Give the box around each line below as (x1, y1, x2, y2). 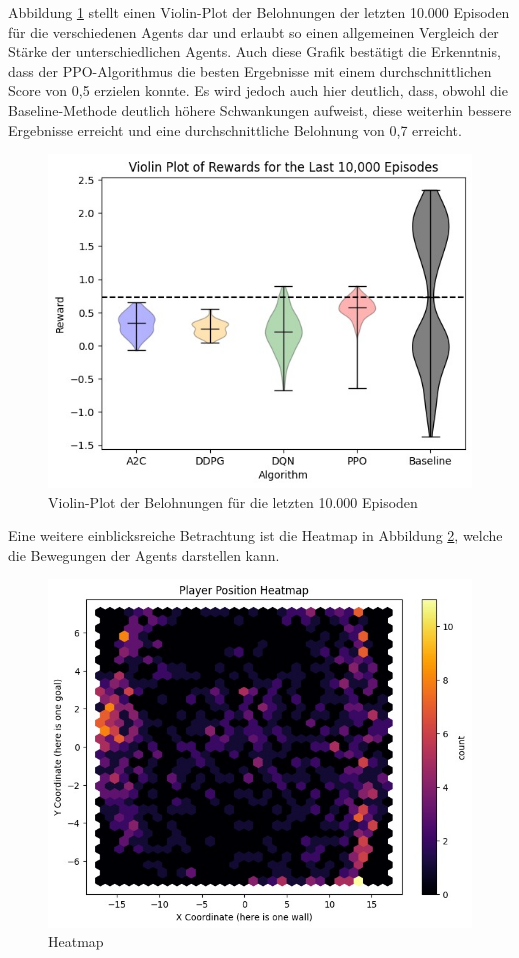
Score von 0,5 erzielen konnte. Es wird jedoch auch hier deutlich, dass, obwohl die (8, 80, 508, 101)
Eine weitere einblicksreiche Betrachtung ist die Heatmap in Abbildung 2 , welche (8, 525, 503, 546)
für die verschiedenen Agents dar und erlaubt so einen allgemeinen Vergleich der (8, 21, 499, 42)
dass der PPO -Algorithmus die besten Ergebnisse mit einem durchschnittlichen (8, 60, 492, 81)
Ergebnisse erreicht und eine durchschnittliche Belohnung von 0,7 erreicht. (8, 119, 462, 140)
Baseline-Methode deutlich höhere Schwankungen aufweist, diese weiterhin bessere (8, 99, 512, 120)
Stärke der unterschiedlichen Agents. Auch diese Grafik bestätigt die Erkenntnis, (8, 41, 501, 62)
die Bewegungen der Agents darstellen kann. (8, 544, 280, 565)
